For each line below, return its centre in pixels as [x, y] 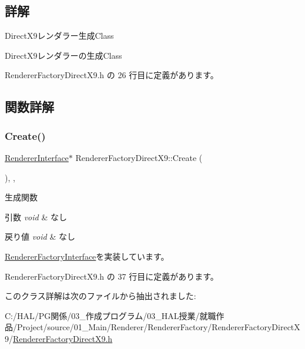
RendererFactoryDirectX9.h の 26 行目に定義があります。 [112, 75]
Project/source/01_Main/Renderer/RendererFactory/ [114, 327]
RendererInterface [37, 157]
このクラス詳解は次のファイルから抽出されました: [100, 296]
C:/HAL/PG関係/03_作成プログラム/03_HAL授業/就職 [110, 315]
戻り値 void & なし [40, 236]
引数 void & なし [36, 217]
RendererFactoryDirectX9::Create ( [139, 157]
